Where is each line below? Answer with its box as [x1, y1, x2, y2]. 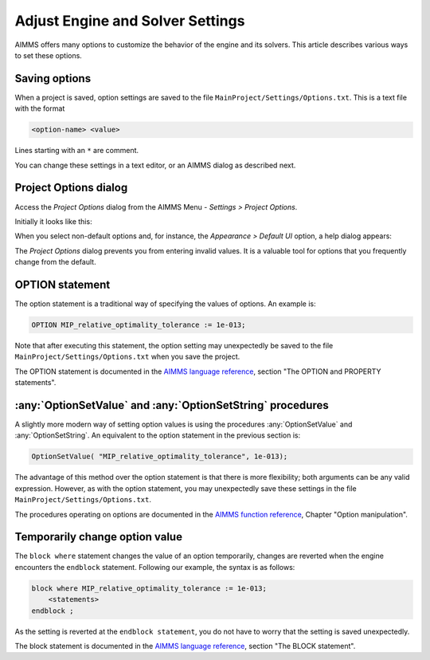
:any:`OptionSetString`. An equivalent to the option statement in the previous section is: [14, 430, 301, 440]
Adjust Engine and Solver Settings [14, 12, 245, 29]
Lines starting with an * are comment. [14, 146, 139, 155]
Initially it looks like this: [14, 216, 92, 226]
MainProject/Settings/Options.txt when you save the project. [14, 352, 240, 362]
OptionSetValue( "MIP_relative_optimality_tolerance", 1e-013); [31, 452, 288, 462]
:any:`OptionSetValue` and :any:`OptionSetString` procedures [14, 399, 330, 412]
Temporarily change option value [14, 530, 183, 544]
